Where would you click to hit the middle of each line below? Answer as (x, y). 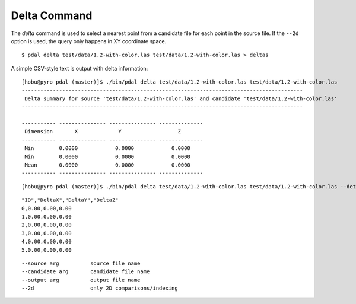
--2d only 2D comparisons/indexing (100, 288)
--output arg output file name (81, 280)
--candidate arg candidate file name (86, 272)
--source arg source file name (81, 263)
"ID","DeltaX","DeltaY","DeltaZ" (70, 200)
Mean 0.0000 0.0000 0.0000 (108, 165)
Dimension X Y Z (103, 132)
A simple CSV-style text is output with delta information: (80, 68)
